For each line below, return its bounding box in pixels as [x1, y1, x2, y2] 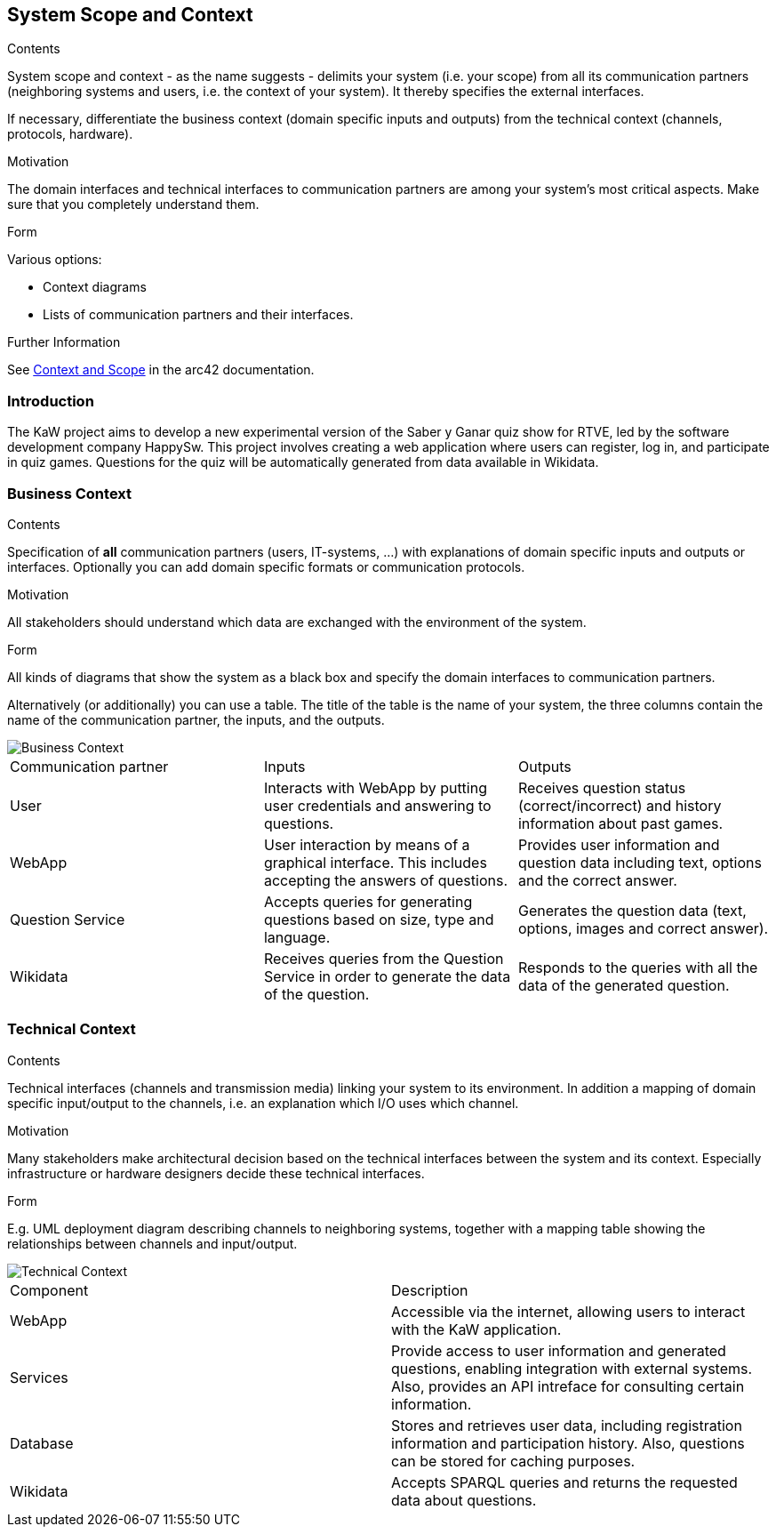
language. [263, 928, 331, 946]
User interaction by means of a [263, 835, 470, 854]
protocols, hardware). [7, 126, 133, 142]
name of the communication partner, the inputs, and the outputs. [7, 711, 385, 727]
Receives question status [517, 778, 686, 797]
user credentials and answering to [263, 796, 492, 815]
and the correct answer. [517, 871, 677, 889]
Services [10, 1368, 68, 1386]
